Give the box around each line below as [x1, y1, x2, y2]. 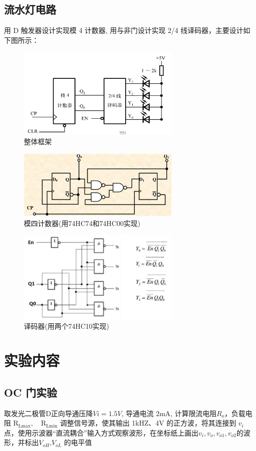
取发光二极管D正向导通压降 [4, 408, 93, 418]
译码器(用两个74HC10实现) [24, 321, 109, 331]
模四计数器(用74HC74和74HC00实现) [24, 218, 141, 228]
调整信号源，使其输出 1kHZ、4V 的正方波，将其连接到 [60, 418, 236, 428]
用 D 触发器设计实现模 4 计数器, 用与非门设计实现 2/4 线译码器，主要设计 [4, 25, 244, 35]
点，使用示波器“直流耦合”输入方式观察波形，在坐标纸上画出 [4, 427, 199, 438]
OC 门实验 [4, 384, 57, 400]
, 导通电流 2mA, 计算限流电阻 [121, 408, 217, 418]
